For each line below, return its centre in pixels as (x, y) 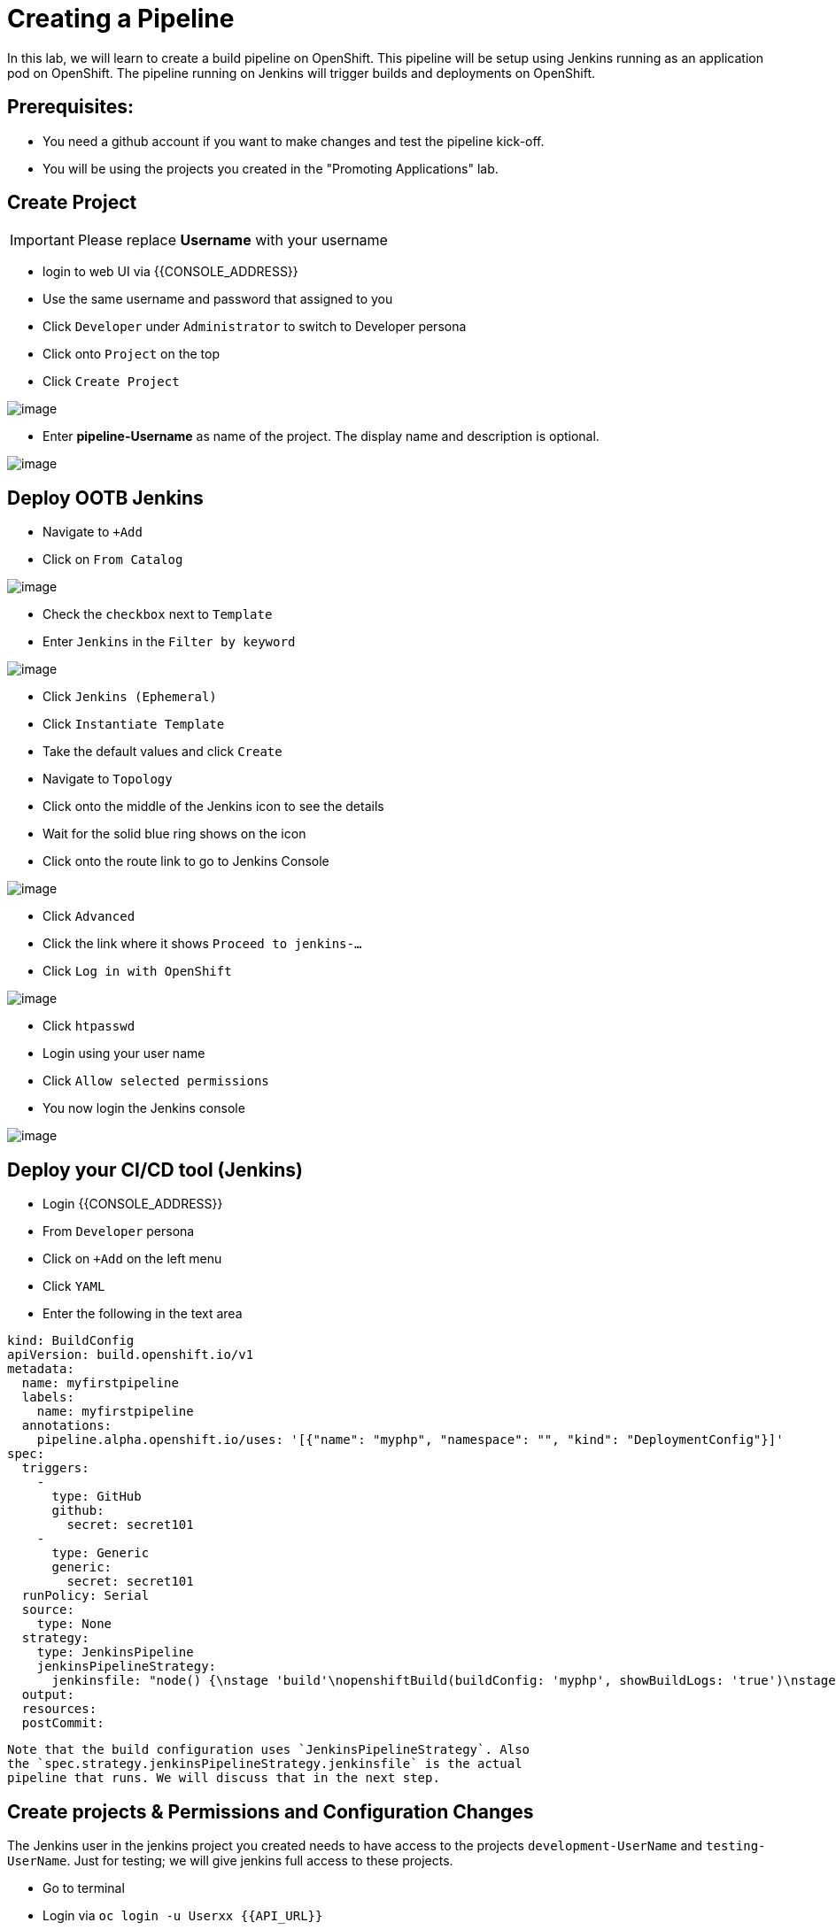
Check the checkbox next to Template (158, 614)
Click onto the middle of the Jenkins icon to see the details (213, 807)
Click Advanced (89, 916)
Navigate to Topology (108, 779)
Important (42, 240)
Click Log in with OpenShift (137, 971)
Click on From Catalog (113, 560)
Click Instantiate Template (134, 724)
